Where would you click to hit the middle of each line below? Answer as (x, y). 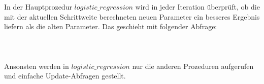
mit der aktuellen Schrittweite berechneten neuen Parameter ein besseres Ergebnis (132, 16)
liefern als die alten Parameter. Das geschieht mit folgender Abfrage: (111, 26)
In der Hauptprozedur (38, 7)
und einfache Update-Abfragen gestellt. (65, 76)
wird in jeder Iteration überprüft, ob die (197, 7)
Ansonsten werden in (37, 66)
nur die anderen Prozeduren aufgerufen (193, 66)
